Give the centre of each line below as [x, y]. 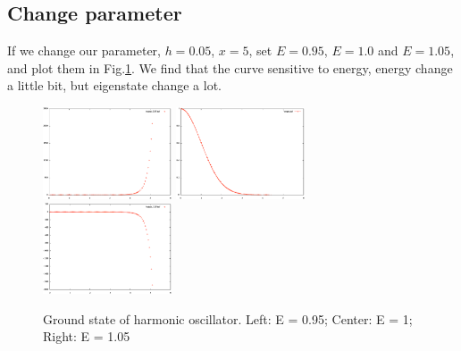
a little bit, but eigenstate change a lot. [115, 85]
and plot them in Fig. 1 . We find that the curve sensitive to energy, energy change [230, 67]
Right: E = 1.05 [87, 336]
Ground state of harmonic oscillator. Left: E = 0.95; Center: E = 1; [228, 318]
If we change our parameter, [84, 50]
